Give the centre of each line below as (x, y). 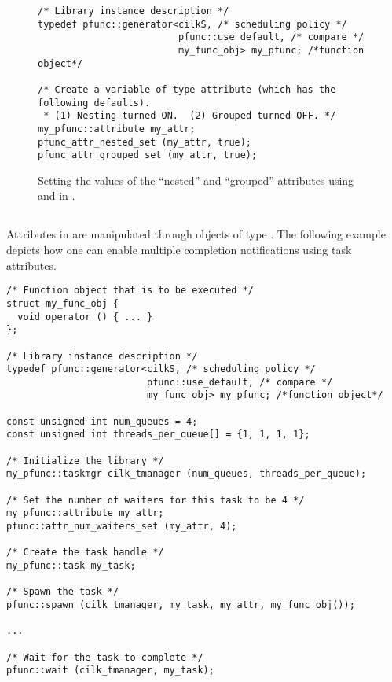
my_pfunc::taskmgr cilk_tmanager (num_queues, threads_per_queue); (187, 474)
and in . (57, 195)
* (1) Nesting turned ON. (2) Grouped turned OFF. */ (190, 116)
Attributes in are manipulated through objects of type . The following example (196, 234)
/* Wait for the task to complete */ (105, 657)
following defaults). (94, 103)
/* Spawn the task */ (63, 592)
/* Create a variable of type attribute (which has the (187, 89)
